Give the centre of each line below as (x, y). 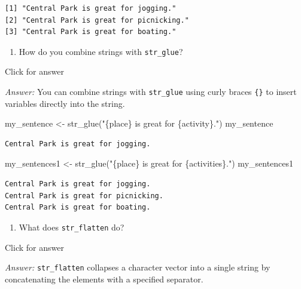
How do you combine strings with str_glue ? (101, 51)
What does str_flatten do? (72, 227)
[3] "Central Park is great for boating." (91, 32)
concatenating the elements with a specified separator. (104, 279)
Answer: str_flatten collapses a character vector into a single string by (138, 267)
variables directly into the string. (65, 103)
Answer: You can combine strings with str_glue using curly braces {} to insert (151, 92)
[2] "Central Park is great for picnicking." (97, 20)
